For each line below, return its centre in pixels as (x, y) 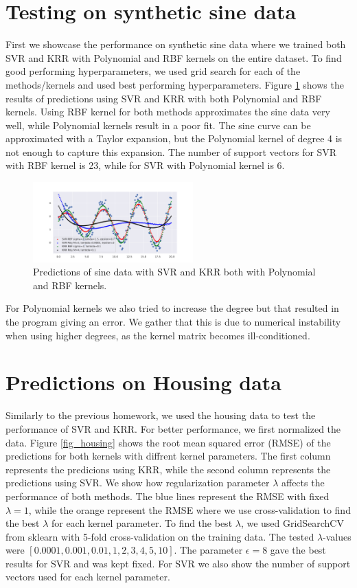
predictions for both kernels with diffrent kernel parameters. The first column (168, 456)
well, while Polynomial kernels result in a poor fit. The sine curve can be (158, 125)
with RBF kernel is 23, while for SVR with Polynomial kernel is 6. (145, 165)
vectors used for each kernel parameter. (88, 577)
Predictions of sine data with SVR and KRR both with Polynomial (174, 272)
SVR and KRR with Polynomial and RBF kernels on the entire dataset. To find (174, 57)
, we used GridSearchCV (292, 523)
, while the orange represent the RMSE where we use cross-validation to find (189, 509)
